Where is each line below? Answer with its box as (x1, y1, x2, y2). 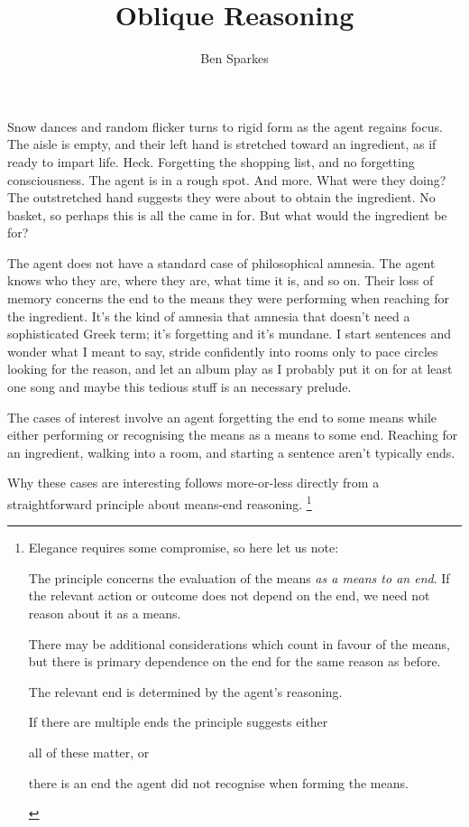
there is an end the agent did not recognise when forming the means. (28, 773, 409, 792)
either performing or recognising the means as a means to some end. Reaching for (7, 425, 458, 444)
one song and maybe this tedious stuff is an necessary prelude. (7, 377, 352, 396)
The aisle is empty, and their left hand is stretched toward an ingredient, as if (7, 135, 437, 153)
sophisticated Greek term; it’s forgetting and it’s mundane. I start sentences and (7, 324, 451, 343)
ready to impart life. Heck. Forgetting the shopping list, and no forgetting (7, 152, 415, 171)
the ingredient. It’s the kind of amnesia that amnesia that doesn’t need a (7, 306, 410, 325)
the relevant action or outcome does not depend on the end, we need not (28, 586, 430, 605)
